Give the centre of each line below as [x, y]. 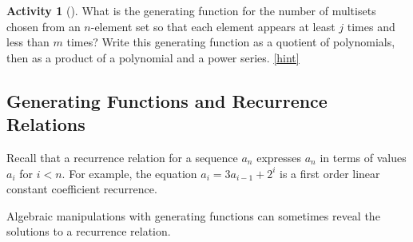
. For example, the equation [129, 173]
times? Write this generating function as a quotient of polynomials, [231, 42]
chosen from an [44, 26]
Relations [46, 124]
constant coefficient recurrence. [82, 189]
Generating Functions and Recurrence [167, 100]
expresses [279, 157]
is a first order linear [330, 173]
